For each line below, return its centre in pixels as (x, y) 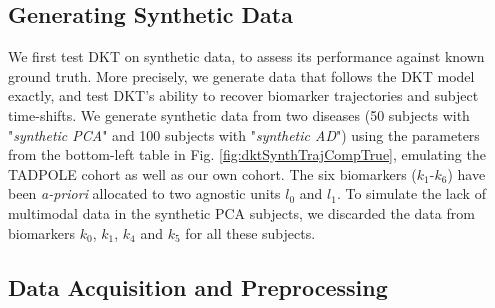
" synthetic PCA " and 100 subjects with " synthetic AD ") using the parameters (244, 134)
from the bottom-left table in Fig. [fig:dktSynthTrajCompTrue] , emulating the (247, 154)
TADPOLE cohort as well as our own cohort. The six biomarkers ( (212, 173)
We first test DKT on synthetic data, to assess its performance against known (246, 56)
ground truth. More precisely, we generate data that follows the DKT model (241, 75)
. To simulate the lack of (411, 193)
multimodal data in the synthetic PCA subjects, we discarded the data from (241, 212)
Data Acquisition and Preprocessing (198, 286)
